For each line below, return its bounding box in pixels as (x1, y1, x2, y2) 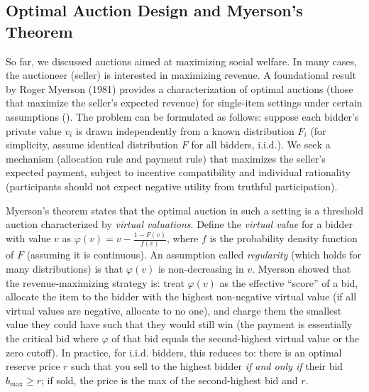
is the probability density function (209, 231, 358, 246)
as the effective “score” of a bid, (219, 275, 358, 290)
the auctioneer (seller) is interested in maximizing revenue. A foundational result (6, 67, 357, 82)
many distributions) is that (6, 261, 123, 276)
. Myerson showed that (252, 261, 351, 276)
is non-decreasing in (158, 261, 244, 276)
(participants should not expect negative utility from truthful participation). (6, 178, 338, 193)
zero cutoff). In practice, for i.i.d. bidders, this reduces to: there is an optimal (6, 344, 342, 359)
